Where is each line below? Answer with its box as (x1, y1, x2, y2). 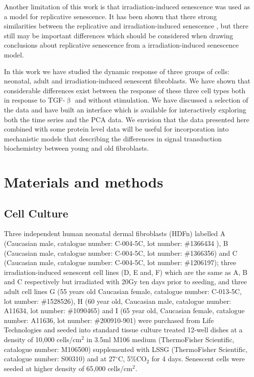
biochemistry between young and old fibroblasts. (4, 143, 149, 153)
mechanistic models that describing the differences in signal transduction (4, 133, 222, 143)
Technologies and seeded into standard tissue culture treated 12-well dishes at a (4, 324, 243, 335)
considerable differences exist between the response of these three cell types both (4, 85, 246, 95)
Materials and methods (4, 172, 163, 192)
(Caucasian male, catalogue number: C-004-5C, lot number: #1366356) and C (4, 247, 237, 258)
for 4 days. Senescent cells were (151, 353, 245, 364)
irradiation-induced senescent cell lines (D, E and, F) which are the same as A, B (4, 267, 248, 277)
